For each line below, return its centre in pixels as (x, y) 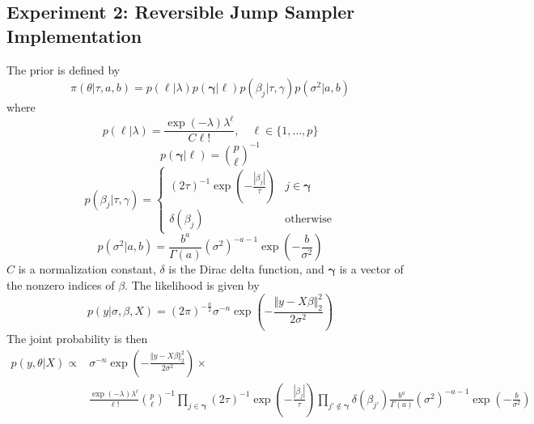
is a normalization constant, (87, 269)
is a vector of (371, 269)
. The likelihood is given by (192, 285)
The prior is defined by (64, 69)
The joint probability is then (77, 339)
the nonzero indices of (61, 285)
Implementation (74, 35)
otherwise (308, 220)
